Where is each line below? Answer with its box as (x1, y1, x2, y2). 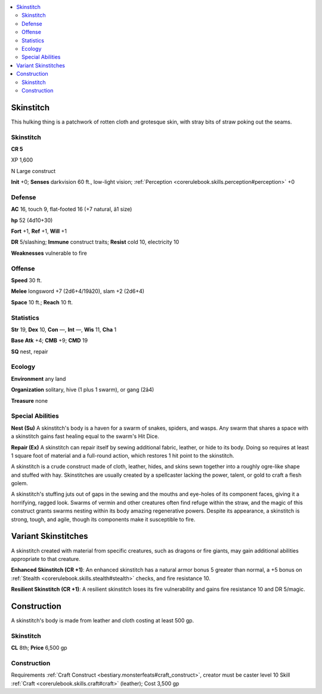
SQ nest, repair (11, 348, 48, 355)
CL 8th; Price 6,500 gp (11, 644, 68, 652)
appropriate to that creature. (11, 555, 80, 562)
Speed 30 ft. (11, 276, 42, 283)
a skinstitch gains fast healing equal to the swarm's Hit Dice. (11, 433, 159, 440)
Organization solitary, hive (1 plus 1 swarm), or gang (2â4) (11, 386, 154, 393)
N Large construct (11, 167, 56, 174)
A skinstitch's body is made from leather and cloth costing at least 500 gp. (11, 617, 194, 624)
